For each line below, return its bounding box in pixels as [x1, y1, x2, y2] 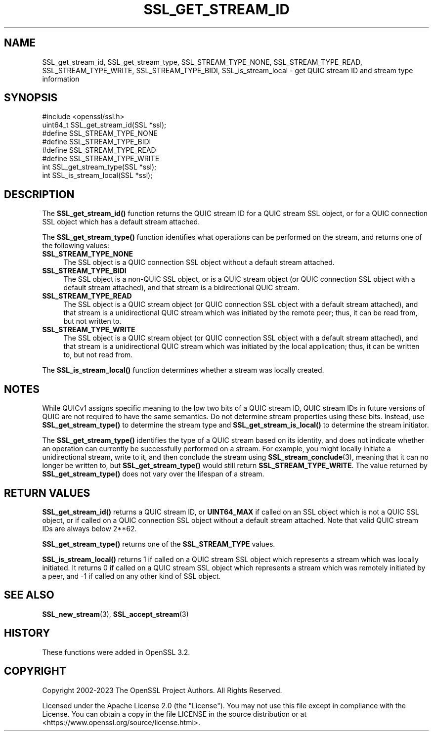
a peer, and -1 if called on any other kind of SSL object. [42, 571, 221, 580]
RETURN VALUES [4, 486, 90, 499]
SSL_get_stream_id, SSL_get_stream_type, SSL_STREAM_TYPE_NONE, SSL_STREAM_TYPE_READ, [42, 57, 362, 66]
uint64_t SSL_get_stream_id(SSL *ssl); [42, 121, 167, 130]
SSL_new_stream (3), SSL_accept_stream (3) [42, 609, 189, 618]
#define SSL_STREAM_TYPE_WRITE [42, 154, 160, 163]
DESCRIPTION [4, 188, 75, 201]
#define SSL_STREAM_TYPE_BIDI [42, 137, 151, 146]
